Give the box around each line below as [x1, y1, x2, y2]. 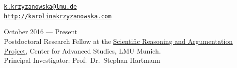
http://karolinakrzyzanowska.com [4, 13, 111, 20]
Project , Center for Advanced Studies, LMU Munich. [4, 45, 161, 55]
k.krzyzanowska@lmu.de [4, 3, 77, 10]
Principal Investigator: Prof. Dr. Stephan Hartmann [4, 55, 160, 65]
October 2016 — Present [4, 27, 78, 37]
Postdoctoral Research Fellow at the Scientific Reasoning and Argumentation [4, 36, 233, 46]
